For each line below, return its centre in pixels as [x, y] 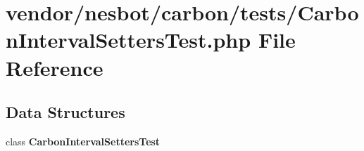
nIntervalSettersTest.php [128, 40]
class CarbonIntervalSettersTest [83, 141]
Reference [55, 67]
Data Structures [65, 112]
